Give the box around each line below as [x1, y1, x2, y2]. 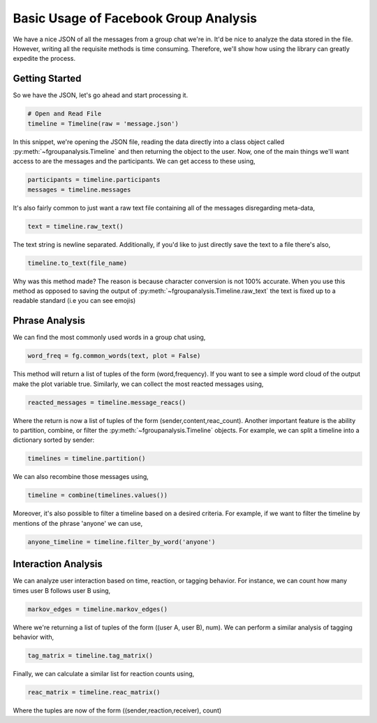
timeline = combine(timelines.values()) [27, 492, 168, 499]
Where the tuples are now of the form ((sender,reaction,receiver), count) [13, 706, 222, 715]
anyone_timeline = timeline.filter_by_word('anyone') [27, 538, 216, 545]
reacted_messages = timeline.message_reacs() [27, 399, 186, 406]
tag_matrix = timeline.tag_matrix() [27, 652, 154, 660]
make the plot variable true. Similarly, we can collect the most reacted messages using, [13, 380, 264, 388]
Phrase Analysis [13, 315, 86, 327]
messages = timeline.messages [27, 185, 131, 194]
